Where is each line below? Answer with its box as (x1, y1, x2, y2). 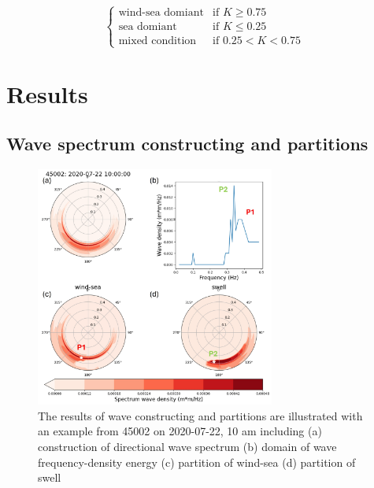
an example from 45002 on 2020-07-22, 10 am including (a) (38, 423, 322, 439)
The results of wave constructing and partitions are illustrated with (38, 407, 363, 423)
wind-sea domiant (118, 7, 204, 19)
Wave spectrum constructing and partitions (6, 131, 368, 156)
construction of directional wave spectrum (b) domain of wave (38, 438, 337, 455)
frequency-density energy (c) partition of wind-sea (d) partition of (38, 453, 356, 470)
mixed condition (118, 35, 197, 47)
